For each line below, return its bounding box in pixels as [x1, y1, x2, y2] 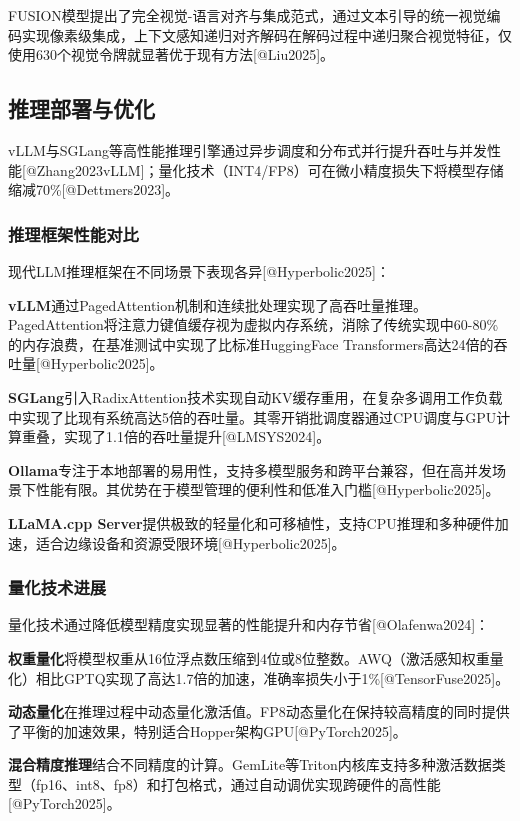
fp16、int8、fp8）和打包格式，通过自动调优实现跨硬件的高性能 [35, 773, 441, 794]
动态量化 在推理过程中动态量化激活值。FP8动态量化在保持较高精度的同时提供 [8, 701, 510, 722]
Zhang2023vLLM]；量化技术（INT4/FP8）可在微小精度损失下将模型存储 [36, 159, 504, 180]
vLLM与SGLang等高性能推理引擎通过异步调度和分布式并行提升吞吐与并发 [8, 139, 488, 160]
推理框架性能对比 [8, 221, 139, 246]
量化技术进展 [8, 575, 107, 600]
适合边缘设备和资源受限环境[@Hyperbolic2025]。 [35, 532, 346, 553]
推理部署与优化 [8, 93, 155, 124]
